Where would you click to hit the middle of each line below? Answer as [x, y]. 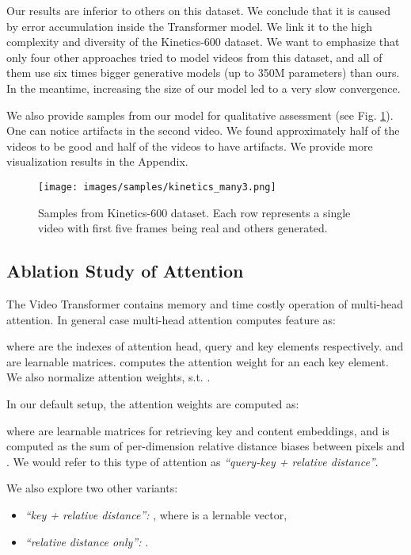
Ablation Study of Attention [125, 271]
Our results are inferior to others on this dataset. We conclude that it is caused [198, 10]
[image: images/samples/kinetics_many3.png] [157, 187]
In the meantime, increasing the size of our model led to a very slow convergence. [204, 88]
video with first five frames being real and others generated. [183, 228]
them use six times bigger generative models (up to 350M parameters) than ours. [203, 73]
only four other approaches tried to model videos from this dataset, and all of [194, 57]
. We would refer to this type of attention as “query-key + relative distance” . [192, 461]
